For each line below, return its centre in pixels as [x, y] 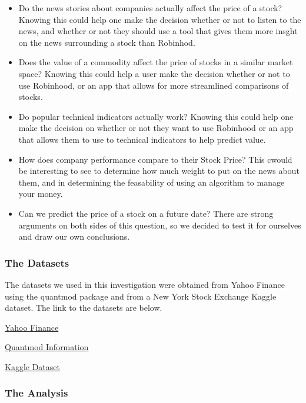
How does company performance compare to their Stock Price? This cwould [155, 159]
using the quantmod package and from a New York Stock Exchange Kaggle [141, 296]
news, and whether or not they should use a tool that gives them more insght [158, 31]
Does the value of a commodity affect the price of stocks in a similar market [156, 62]
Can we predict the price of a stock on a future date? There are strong [146, 213]
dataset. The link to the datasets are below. [84, 308]
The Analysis [36, 393]
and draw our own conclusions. [74, 236]
